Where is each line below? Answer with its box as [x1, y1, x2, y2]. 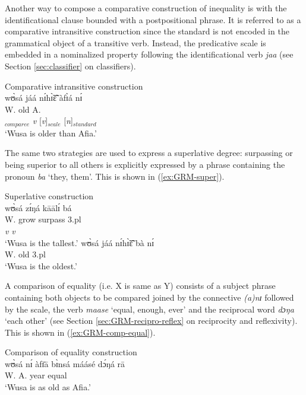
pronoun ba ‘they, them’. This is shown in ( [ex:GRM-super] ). [5, 170, 225, 182]
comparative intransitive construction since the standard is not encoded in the [5, 25, 289, 37]
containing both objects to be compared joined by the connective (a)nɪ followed [5, 291, 294, 303]
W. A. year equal [5, 369, 67, 381]
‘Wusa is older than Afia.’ [5, 126, 97, 139]
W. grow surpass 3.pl [5, 213, 81, 225]
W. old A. [5, 103, 41, 115]
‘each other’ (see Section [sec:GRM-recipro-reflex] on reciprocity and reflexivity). [5, 314, 298, 327]
